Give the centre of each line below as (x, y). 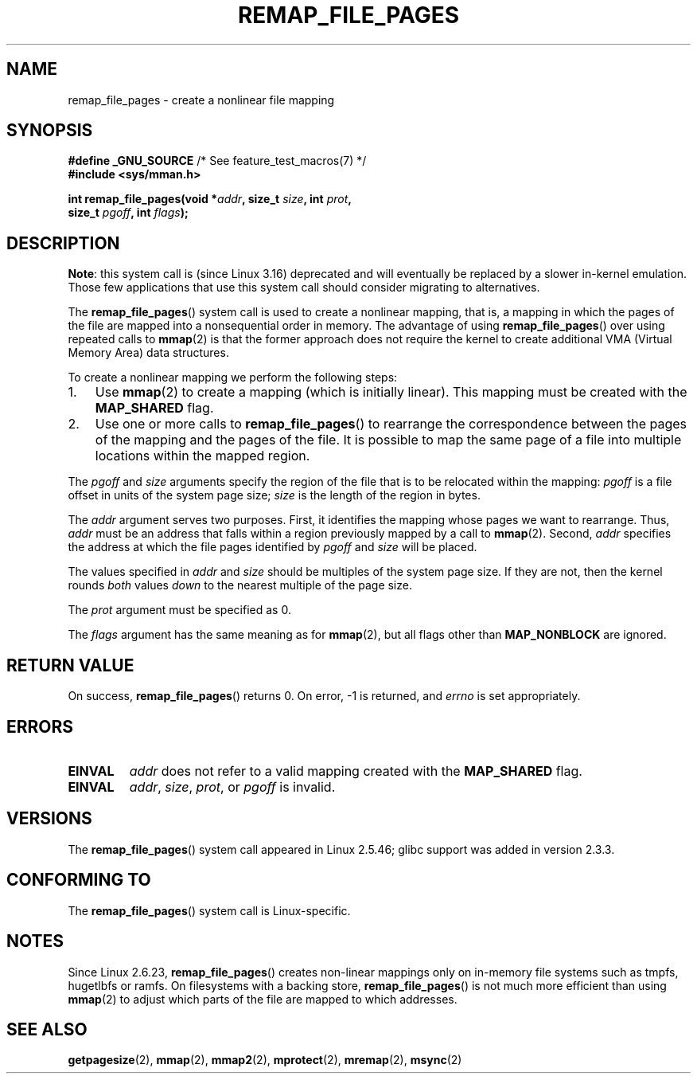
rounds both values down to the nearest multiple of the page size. (240, 585)
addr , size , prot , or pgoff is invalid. (232, 787)
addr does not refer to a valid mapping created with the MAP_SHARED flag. (356, 771)
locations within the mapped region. (202, 456)
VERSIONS (49, 819)
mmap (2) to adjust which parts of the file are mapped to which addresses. (263, 999)
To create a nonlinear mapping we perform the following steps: (233, 378)
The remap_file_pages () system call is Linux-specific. (209, 910)
